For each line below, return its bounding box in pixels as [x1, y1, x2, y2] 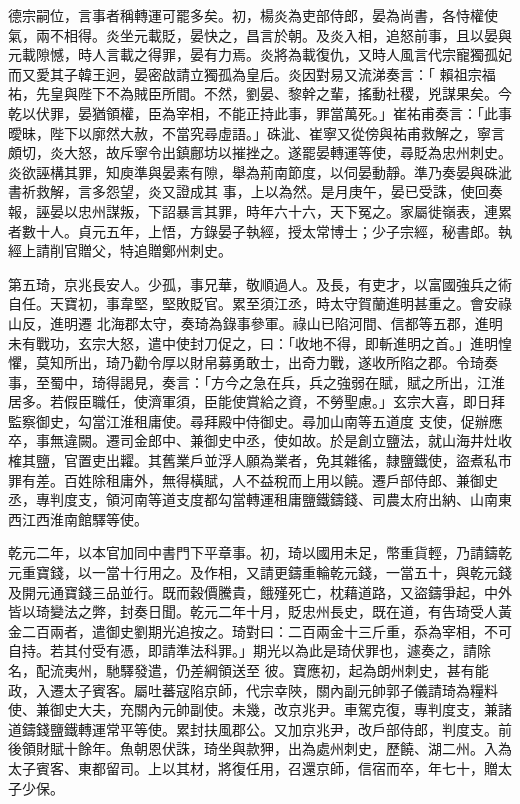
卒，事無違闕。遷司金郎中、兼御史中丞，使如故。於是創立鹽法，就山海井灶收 [8, 430, 512, 451]
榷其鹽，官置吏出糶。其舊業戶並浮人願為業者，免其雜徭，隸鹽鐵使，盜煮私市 [8, 450, 512, 471]
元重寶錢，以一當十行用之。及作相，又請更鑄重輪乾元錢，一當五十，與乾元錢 [8, 562, 512, 583]
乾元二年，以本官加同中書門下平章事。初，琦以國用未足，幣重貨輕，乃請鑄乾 [8, 542, 512, 563]
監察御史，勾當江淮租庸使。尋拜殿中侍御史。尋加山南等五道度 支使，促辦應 [8, 410, 503, 431]
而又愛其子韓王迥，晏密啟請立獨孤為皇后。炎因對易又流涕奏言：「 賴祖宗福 [8, 63, 496, 84]
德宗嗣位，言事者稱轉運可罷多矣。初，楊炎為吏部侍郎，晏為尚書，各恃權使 [8, 5, 498, 25]
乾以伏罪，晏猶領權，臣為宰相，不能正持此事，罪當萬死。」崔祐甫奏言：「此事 [8, 102, 512, 123]
